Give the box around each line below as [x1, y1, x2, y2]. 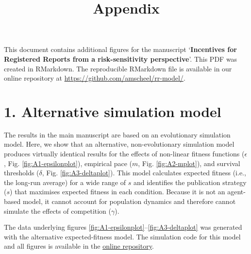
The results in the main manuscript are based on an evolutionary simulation [4, 129, 231, 139]
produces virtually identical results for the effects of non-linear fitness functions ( [4, 149, 245, 159]
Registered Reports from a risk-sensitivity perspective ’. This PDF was [4, 53, 237, 64]
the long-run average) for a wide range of [4, 177, 126, 187]
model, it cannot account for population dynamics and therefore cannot [22, 196, 236, 206]
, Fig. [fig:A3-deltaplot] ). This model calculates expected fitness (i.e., [42, 168, 246, 178]
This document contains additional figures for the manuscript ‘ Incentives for [4, 44, 237, 54]
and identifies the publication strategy [133, 177, 247, 187]
